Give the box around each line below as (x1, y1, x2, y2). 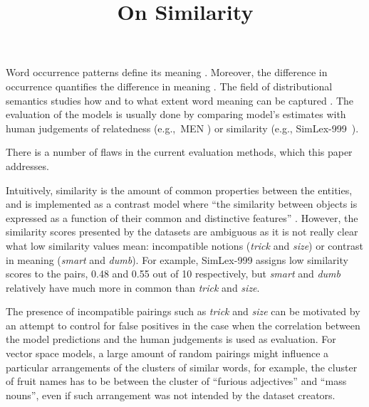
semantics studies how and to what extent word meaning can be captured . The (6, 92, 354, 107)
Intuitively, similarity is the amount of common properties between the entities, (6, 182, 353, 197)
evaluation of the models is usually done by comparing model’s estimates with (6, 107, 346, 122)
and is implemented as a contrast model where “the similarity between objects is (6, 196, 358, 211)
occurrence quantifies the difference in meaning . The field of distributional (6, 78, 333, 93)
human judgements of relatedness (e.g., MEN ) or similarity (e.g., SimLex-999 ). (6, 120, 359, 135)
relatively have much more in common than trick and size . (6, 280, 260, 295)
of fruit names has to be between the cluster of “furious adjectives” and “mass (6, 374, 347, 388)
